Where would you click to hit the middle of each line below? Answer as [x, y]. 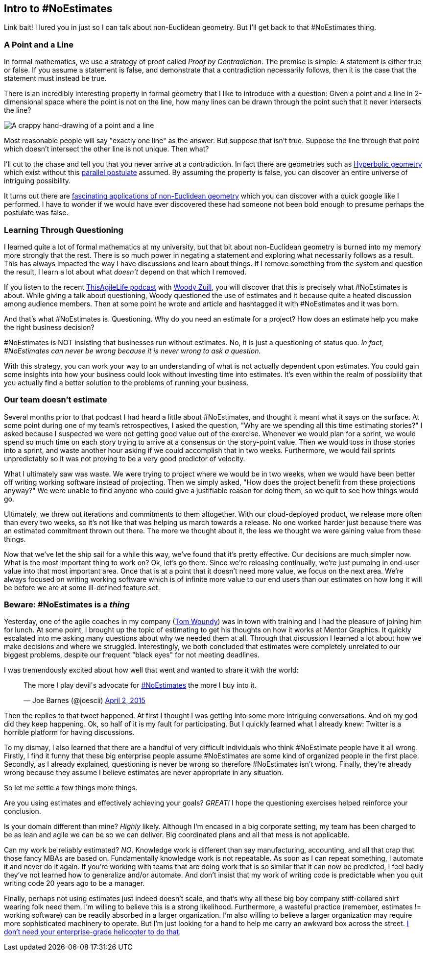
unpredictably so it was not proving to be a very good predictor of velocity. [125, 458]
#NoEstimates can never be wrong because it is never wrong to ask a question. [132, 351]
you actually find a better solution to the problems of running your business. [126, 382]
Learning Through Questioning [64, 230]
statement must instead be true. [55, 78]
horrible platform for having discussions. [69, 732]
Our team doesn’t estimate [56, 400]
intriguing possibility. [37, 181]
